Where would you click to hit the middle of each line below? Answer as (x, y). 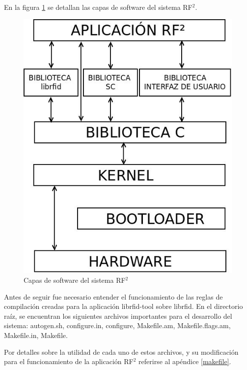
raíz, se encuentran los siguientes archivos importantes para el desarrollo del (118, 316)
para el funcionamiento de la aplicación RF (69, 361)
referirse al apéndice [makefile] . (185, 361)
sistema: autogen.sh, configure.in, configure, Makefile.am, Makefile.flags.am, (117, 325)
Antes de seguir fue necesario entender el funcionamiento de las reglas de (113, 296)
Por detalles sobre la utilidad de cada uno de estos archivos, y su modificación (121, 352)
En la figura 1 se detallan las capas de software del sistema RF (98, 7)
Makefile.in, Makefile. (36, 335)
